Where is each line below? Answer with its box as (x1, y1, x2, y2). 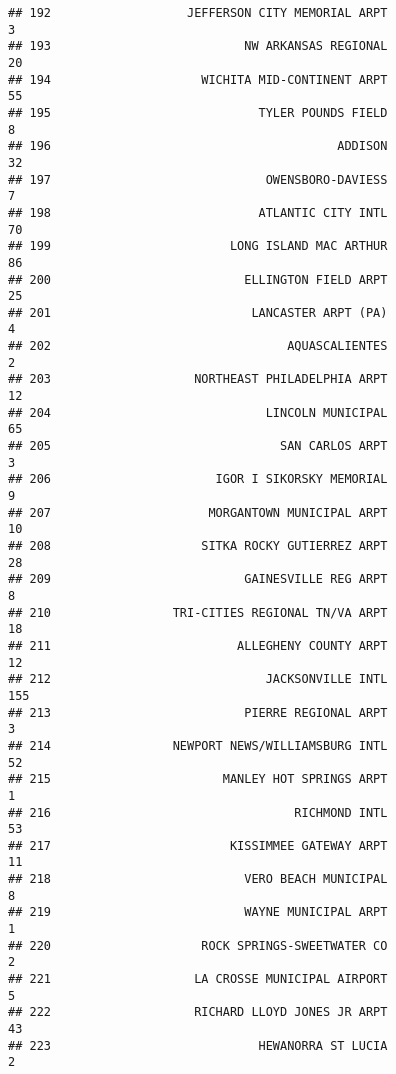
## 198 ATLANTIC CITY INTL (8, 205, 388, 220)
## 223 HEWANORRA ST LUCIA (8, 1038, 388, 1053)
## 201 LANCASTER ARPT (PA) (8, 305, 388, 320)
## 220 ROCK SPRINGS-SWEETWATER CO (8, 938, 388, 953)
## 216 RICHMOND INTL (8, 805, 388, 820)
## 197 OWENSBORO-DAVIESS (8, 172, 388, 187)
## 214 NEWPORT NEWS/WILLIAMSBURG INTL (8, 738, 388, 753)
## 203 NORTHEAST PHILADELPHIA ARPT (8, 372, 388, 387)
